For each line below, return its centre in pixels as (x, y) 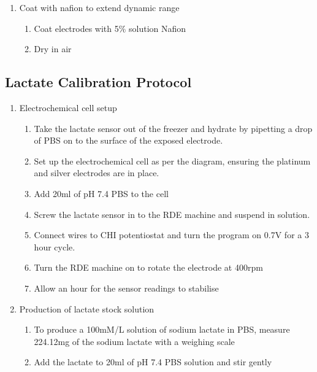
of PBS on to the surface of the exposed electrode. (128, 140)
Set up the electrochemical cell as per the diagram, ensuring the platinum (172, 161)
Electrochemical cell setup (68, 107)
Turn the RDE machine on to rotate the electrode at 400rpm (148, 267)
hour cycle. (55, 246)
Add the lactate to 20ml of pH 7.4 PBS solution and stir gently (153, 362)
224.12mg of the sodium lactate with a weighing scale (134, 341)
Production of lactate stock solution (87, 308)
